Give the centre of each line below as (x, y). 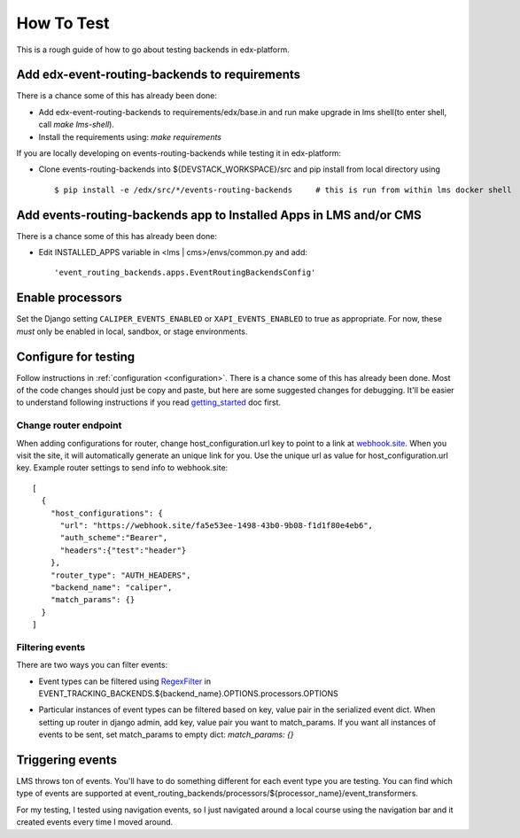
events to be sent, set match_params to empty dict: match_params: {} (166, 734)
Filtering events (51, 647)
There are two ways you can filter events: (92, 665)
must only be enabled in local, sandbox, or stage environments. (132, 331)
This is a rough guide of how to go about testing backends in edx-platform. (153, 50)
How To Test (63, 23)
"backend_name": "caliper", (111, 587)
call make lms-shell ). (77, 125)
